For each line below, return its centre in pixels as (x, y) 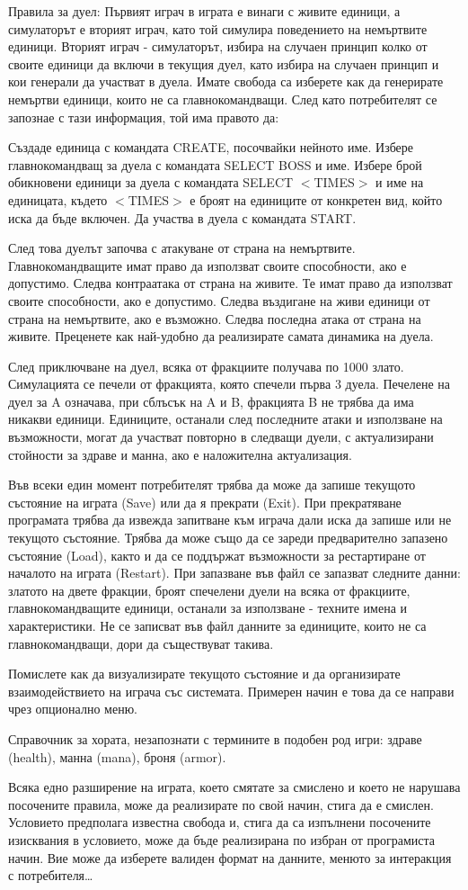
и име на (400, 182)
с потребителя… (51, 875)
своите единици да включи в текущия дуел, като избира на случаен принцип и (224, 63)
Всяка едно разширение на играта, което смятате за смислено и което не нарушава (234, 787)
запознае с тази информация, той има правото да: (144, 117)
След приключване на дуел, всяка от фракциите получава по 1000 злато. (206, 366)
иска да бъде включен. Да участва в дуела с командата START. (182, 217)
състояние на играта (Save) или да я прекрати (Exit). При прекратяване (205, 502)
